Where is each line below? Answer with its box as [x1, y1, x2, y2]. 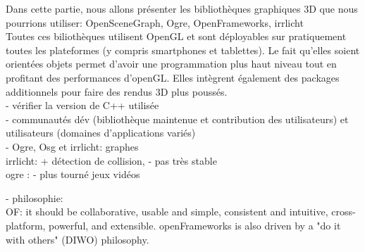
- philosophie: [6, 190, 63, 205]
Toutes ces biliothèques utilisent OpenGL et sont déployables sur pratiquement [6, 29, 347, 44]
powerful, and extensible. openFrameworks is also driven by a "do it [49, 218, 341, 232]
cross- [331, 204, 356, 219]
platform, [6, 218, 46, 232]
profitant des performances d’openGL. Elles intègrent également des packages [6, 70, 340, 84]
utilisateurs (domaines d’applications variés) [6, 125, 196, 140]
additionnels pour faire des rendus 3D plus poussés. [6, 84, 228, 99]
